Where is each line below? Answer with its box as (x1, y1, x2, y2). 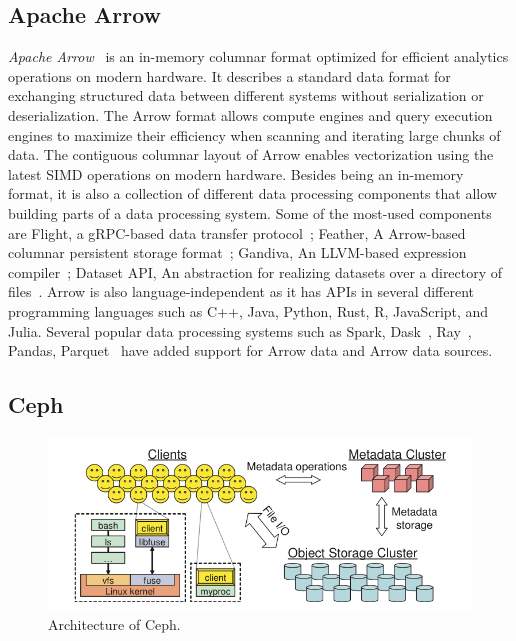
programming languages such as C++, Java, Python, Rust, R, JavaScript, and (8, 300, 489, 321)
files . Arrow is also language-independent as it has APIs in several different (8, 281, 474, 302)
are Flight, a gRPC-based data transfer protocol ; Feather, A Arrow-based (8, 222, 466, 243)
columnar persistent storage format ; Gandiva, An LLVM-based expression (8, 242, 467, 263)
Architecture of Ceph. (48, 614, 181, 634)
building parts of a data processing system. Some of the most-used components (8, 202, 492, 223)
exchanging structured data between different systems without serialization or (8, 85, 484, 106)
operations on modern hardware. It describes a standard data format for (8, 65, 451, 86)
